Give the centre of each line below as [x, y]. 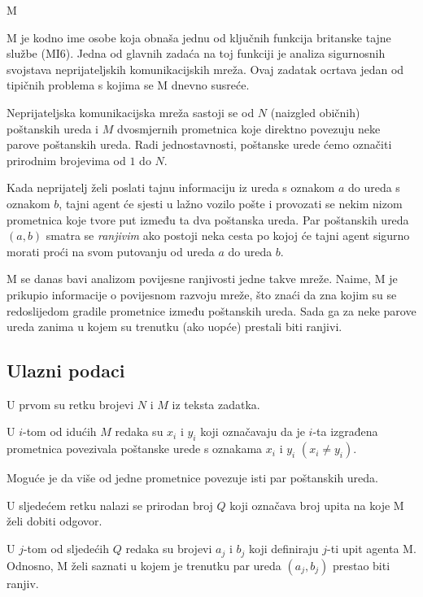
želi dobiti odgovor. [55, 521]
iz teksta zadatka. [216, 404]
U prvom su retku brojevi [70, 404]
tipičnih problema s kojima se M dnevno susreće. [128, 85]
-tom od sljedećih [66, 549]
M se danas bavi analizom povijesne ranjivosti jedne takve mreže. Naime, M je [202, 279]
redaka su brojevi [169, 549]
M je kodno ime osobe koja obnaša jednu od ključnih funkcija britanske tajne [199, 37]
